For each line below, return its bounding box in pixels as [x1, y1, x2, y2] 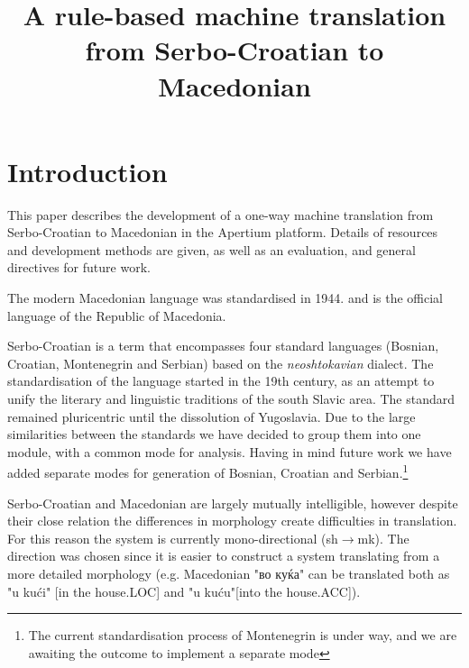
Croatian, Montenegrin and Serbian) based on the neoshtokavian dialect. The [7, 353, 434, 372]
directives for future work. [7, 258, 151, 277]
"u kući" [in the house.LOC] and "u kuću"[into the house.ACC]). [7, 581, 361, 600]
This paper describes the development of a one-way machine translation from [7, 205, 434, 224]
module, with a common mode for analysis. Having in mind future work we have [7, 442, 452, 461]
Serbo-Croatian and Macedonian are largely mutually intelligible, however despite [7, 493, 458, 512]
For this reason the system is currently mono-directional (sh [7, 528, 338, 547]
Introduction [7, 152, 168, 189]
